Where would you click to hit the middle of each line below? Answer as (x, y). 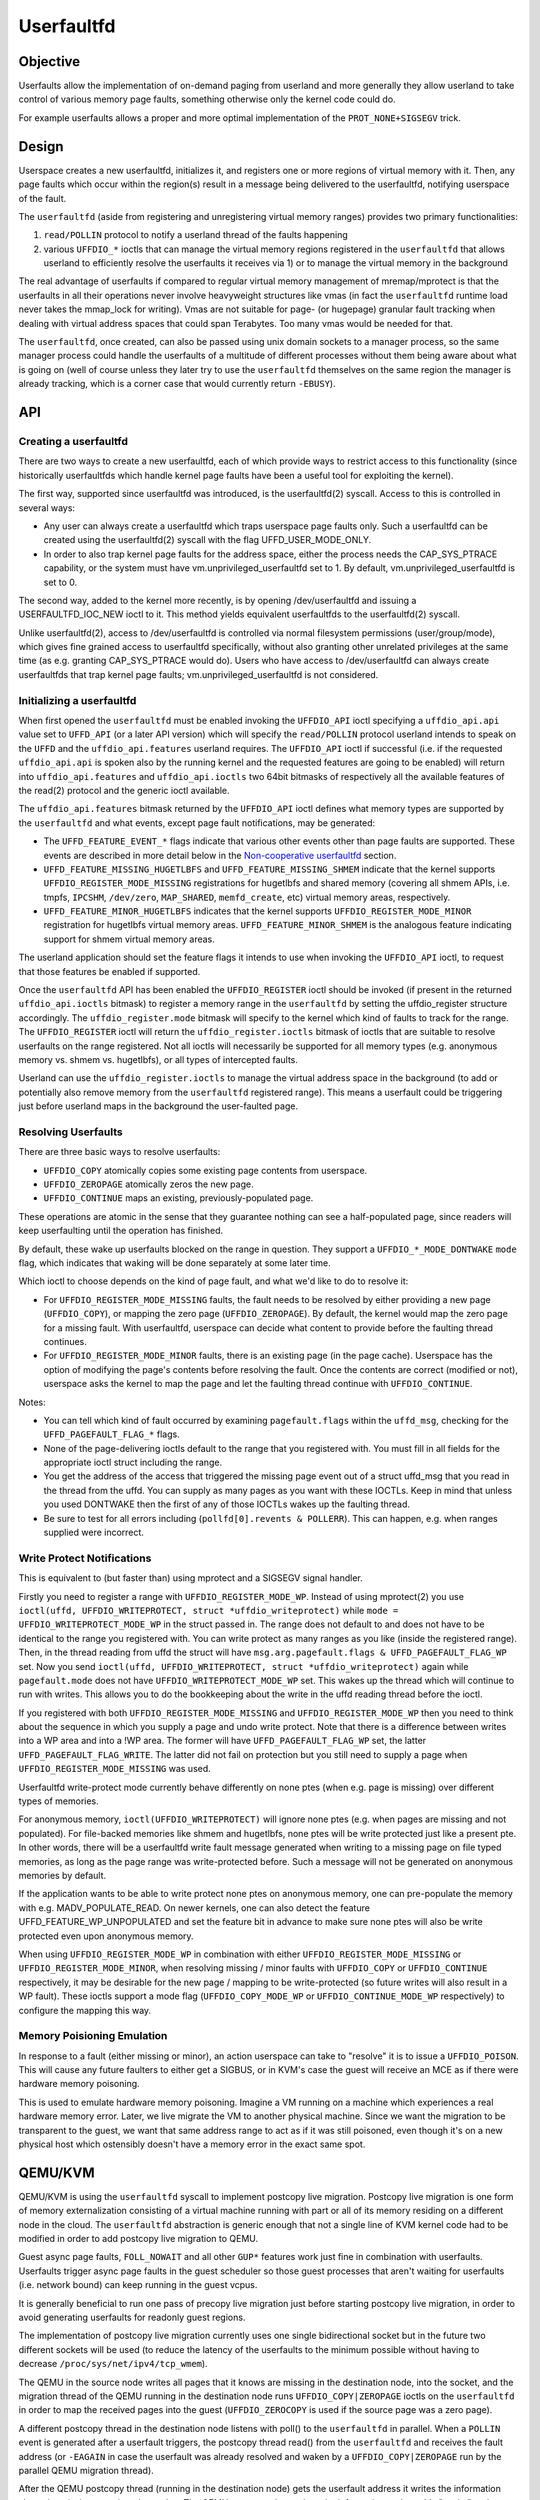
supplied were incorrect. (94, 1532)
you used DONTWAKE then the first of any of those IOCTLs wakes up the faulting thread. (226, 1504)
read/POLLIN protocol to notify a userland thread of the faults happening (196, 235)
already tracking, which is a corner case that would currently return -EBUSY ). (177, 384)
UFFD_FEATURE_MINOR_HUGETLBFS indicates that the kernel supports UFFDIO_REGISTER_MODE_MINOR (257, 911)
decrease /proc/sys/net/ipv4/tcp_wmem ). (113, 2364)
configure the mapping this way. (85, 2010)
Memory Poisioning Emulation (93, 2036)
